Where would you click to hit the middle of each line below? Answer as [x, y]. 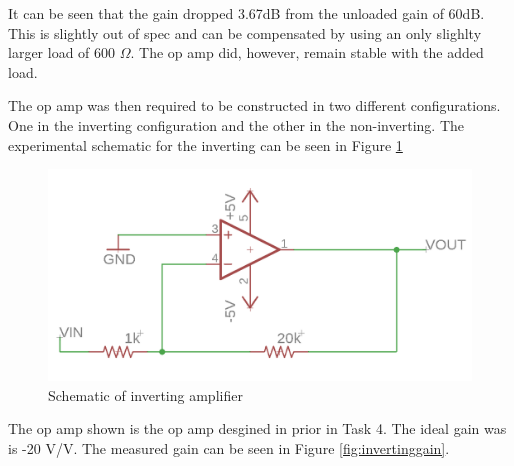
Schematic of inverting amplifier [145, 394]
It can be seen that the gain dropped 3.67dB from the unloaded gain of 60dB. [246, 13]
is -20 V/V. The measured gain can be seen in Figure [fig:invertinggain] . [229, 447]
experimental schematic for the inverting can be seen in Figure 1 [205, 144]
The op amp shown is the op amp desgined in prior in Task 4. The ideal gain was [257, 428]
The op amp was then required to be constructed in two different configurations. [254, 105]
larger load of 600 [62, 52]
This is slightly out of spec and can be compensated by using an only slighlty [245, 32]
